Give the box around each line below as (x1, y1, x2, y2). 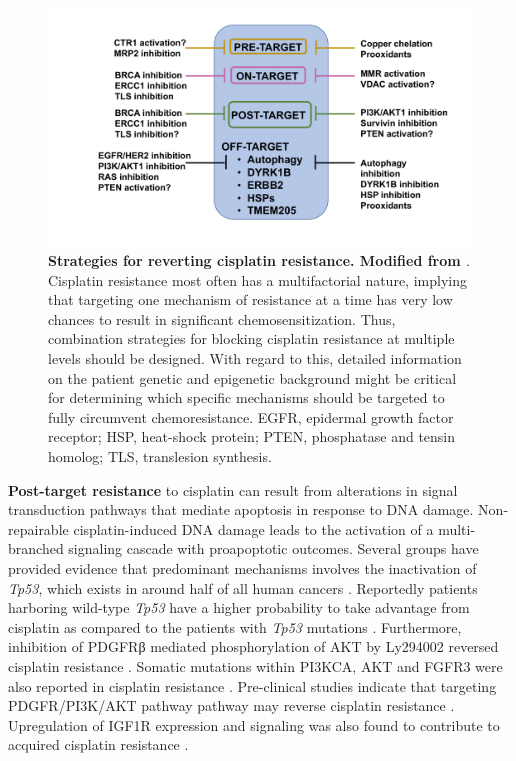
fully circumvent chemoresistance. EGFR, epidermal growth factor (48, 406, 454, 427)
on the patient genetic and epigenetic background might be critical (48, 367, 457, 388)
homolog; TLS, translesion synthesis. (48, 446, 272, 467)
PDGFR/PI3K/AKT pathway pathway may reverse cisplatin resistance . (8, 695, 455, 716)
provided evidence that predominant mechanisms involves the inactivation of (8, 558, 477, 578)
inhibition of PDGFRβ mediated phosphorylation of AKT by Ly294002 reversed (8, 636, 499, 657)
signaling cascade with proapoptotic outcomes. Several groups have (68, 538, 479, 559)
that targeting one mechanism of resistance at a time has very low (48, 289, 453, 310)
